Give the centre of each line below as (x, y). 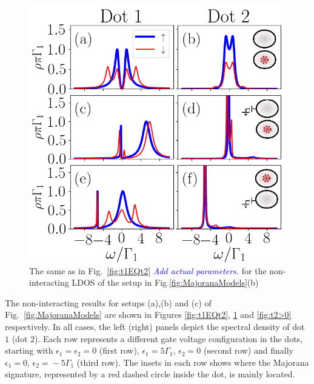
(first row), (119, 350)
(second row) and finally (249, 350)
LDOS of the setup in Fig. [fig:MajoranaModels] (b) (165, 282)
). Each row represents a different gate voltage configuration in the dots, (169, 338)
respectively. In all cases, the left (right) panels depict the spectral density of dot (155, 326)
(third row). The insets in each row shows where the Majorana (193, 362)
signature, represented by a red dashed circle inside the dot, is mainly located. (150, 374)
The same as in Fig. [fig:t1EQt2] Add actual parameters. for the (148, 270)
